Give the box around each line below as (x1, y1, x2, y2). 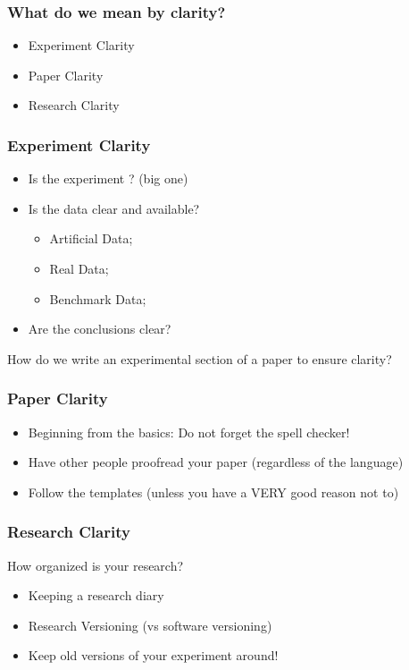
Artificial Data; (49, 229, 133, 248)
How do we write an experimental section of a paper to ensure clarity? (7, 349, 392, 368)
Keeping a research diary (28, 586, 164, 605)
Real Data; (49, 259, 109, 277)
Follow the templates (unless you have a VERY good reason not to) (28, 482, 399, 501)
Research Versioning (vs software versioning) (28, 615, 272, 634)
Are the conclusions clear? (28, 319, 171, 338)
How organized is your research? (7, 556, 184, 574)
